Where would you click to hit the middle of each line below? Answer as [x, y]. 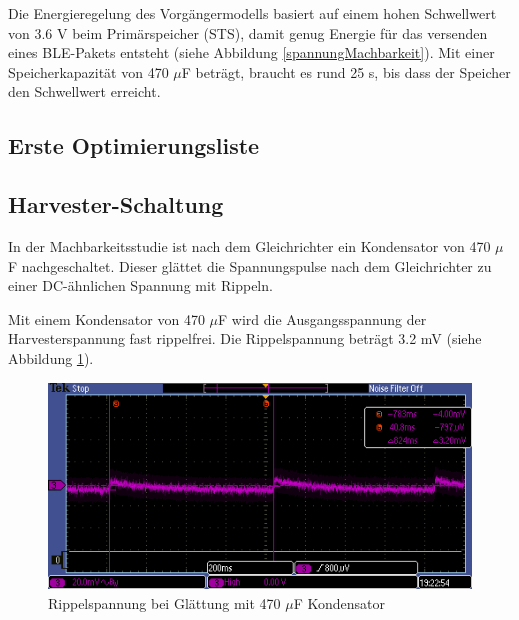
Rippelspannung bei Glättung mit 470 [164, 602]
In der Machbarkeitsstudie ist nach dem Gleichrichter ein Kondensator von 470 [249, 245]
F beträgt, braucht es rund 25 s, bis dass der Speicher [346, 71]
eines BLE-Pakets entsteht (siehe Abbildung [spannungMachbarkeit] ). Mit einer [251, 52]
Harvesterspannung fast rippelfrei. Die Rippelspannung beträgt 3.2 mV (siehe [245, 338]
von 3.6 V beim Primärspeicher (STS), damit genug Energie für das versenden [248, 32]
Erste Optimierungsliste [134, 145]
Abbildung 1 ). [51, 357]
